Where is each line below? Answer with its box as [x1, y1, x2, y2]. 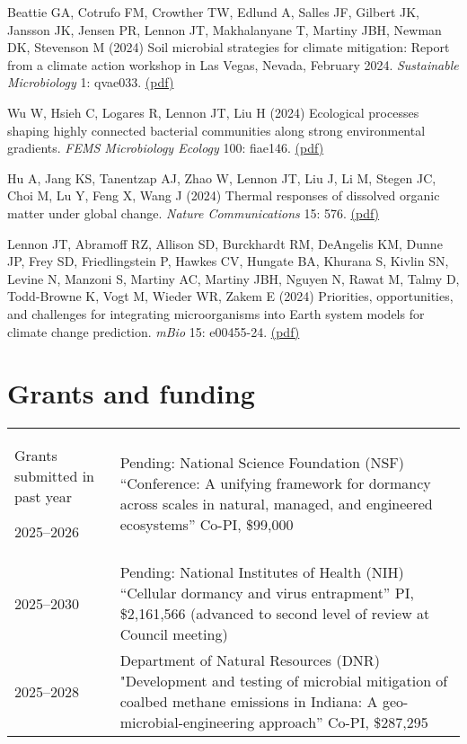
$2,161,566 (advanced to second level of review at [119, 603, 430, 624]
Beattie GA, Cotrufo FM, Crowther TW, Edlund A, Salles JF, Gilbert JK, [7, 3, 419, 21]
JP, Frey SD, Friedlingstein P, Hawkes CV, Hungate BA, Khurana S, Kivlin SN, [7, 252, 449, 270]
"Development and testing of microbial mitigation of [119, 670, 448, 692]
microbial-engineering [119, 712, 255, 733]
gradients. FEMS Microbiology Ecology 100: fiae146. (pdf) [7, 138, 324, 157]
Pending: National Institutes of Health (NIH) [119, 562, 404, 583]
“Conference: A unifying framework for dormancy [119, 473, 431, 494]
